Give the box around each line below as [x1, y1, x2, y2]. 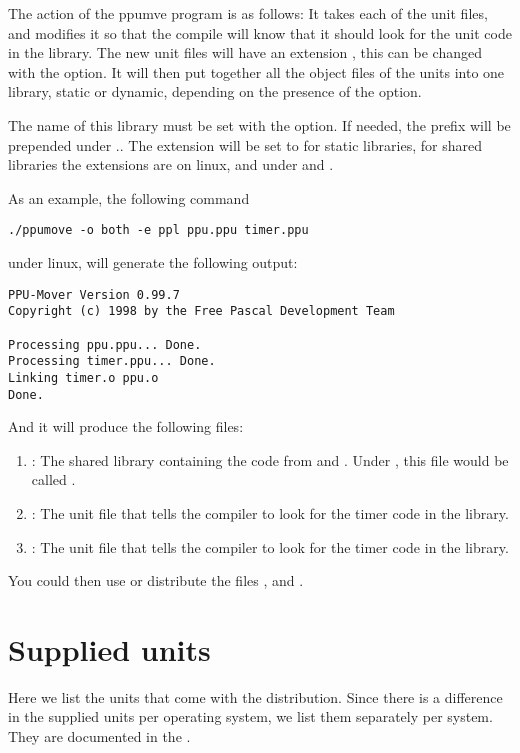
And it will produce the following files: [8, 416, 244, 437]
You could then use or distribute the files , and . [8, 570, 304, 591]
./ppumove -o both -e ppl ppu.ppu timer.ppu [8, 223, 309, 238]
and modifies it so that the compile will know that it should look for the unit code [8, 22, 512, 43]
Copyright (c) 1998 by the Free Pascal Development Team [8, 304, 395, 319]
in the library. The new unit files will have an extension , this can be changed [8, 42, 482, 63]
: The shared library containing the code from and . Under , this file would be [31, 449, 509, 470]
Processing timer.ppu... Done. [8, 354, 216, 369]
